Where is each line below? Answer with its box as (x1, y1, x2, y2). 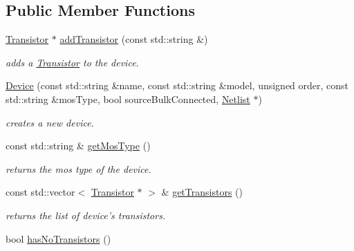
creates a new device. (6, 115, 94, 129)
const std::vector (6, 185, 75, 199)
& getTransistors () (161, 185, 243, 199)
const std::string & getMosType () (6, 138, 151, 153)
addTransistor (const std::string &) (59, 32, 208, 46)
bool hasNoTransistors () (6, 231, 111, 245)
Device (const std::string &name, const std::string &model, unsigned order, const (6, 78, 349, 93)
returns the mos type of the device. (6, 161, 151, 176)
